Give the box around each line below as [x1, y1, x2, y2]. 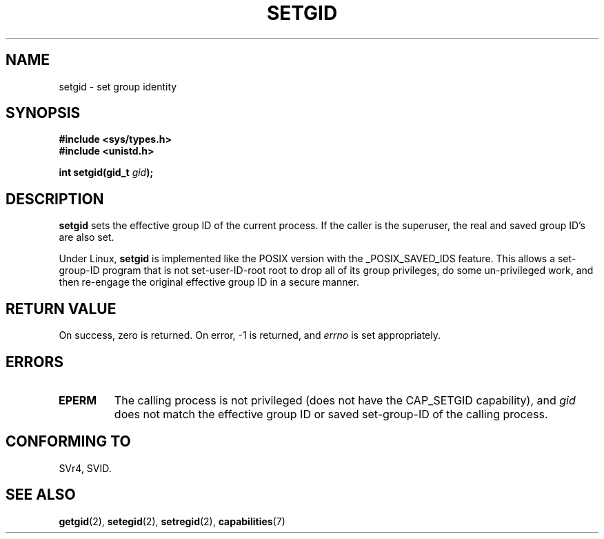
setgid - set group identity [59, 80, 177, 92]
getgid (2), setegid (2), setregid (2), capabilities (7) [59, 515, 285, 527]
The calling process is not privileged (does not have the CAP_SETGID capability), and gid [114, 393, 576, 407]
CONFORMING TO [6, 433, 131, 451]
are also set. [59, 231, 114, 244]
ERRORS [6, 353, 64, 371]
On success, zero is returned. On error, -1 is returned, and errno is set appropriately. [59, 329, 441, 342]
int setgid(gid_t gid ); [59, 166, 154, 179]
